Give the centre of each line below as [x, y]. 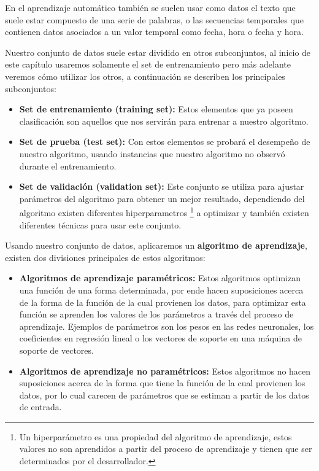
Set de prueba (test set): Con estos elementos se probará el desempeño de [165, 142]
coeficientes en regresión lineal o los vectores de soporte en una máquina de [160, 338]
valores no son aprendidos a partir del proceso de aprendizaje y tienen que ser [166, 449]
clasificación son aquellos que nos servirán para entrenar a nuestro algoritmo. [164, 121]
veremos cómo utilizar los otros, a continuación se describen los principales [145, 76]
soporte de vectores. [56, 350]
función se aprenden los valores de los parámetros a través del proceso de [156, 314]
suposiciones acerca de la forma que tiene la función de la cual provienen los [162, 383]
